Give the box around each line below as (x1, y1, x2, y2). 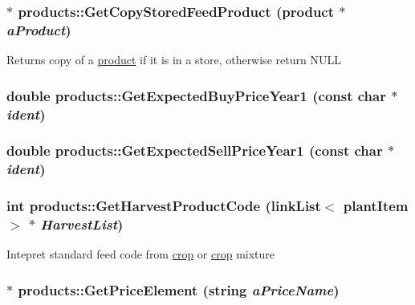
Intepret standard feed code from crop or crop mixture (6, 246, 275, 262)
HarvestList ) (40, 214, 124, 234)
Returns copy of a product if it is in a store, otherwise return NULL (6, 51, 341, 68)
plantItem (343, 196, 409, 216)
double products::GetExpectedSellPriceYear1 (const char (6, 140, 383, 161)
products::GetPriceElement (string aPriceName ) (18, 279, 340, 299)
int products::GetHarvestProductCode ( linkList (6, 196, 321, 216)
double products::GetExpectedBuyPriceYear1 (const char (6, 85, 386, 105)
